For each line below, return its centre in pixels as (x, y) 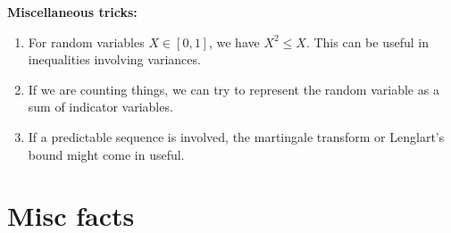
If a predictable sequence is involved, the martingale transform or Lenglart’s (236, 136)
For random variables (86, 42)
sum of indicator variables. (100, 107)
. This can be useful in (367, 42)
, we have (234, 42)
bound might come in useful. (106, 154)
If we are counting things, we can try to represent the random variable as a (234, 89)
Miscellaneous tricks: (72, 12)
